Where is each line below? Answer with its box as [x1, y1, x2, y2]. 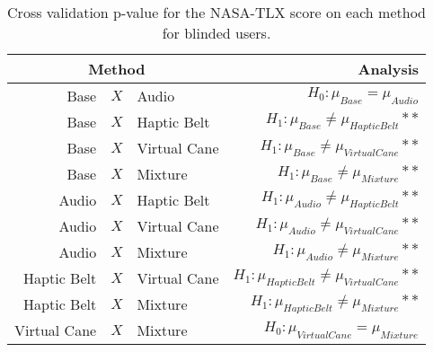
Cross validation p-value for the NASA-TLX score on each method [7, 2, 426, 22]
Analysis [358, 58, 420, 79]
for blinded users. [162, 22, 271, 43]
